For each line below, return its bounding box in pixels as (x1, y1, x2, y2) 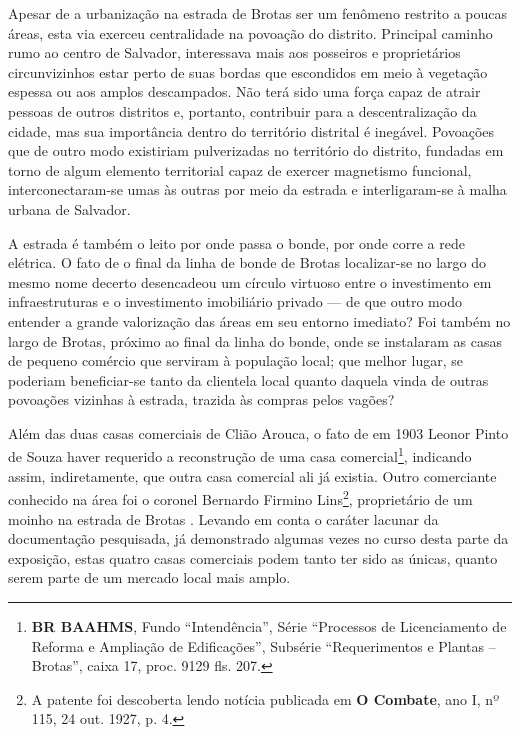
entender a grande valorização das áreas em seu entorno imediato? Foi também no (8, 310, 511, 331)
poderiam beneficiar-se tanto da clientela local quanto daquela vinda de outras (8, 369, 489, 390)
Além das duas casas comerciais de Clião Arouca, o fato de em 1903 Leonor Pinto (8, 422, 509, 443)
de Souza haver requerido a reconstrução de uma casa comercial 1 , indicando (8, 443, 472, 467)
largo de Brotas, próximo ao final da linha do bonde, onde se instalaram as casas (8, 330, 502, 351)
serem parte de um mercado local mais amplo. (8, 567, 291, 588)
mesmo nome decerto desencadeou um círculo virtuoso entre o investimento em (8, 271, 492, 292)
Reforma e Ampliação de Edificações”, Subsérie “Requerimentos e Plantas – (31, 635, 496, 656)
